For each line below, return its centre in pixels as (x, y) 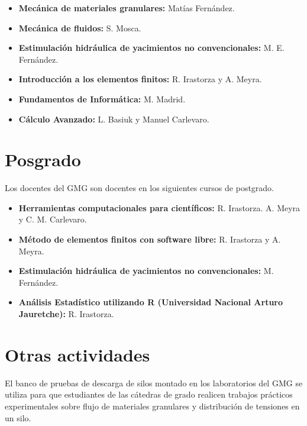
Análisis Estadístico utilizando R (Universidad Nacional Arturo (151, 302)
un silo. (18, 417)
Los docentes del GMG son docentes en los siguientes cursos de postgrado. (140, 188)
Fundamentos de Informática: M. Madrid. (102, 99)
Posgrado (43, 159)
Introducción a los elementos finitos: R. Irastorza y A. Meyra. (140, 79)
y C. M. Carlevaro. (53, 219)
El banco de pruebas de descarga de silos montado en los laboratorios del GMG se (154, 383)
